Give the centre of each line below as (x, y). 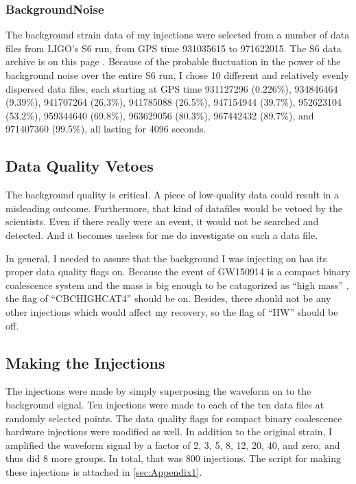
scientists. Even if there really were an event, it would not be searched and (162, 221)
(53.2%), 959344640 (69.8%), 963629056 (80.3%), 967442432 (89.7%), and (160, 115)
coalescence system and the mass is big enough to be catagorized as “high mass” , (177, 285)
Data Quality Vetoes (80, 166)
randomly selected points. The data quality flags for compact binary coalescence (174, 418)
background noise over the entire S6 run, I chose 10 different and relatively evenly (177, 75)
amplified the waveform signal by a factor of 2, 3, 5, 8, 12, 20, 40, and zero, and (173, 445)
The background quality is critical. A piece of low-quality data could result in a (173, 195)
